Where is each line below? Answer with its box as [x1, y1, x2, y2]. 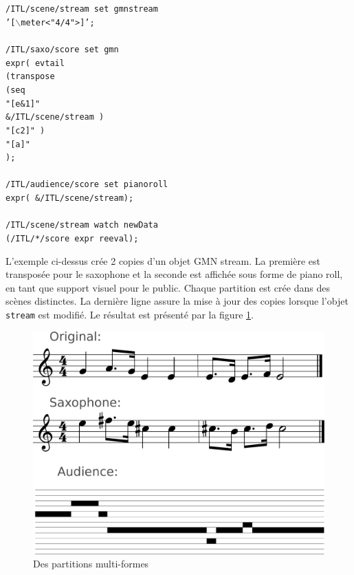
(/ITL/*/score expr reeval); [5, 233, 139, 243]
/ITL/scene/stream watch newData [5, 220, 158, 230]
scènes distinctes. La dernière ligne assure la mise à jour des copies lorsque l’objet [5, 294, 349, 308]
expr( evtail [5, 58, 65, 68]
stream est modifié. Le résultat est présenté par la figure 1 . [5, 307, 254, 321]
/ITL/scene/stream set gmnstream [5, 4, 158, 14]
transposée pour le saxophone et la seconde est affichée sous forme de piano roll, [5, 267, 343, 281]
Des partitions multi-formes [33, 556, 149, 571]
